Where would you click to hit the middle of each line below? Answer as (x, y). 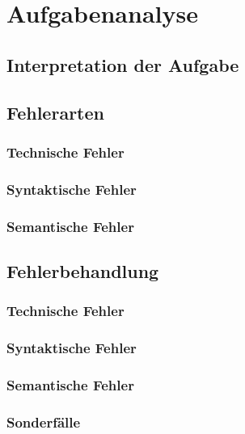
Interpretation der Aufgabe (123, 64)
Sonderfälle (44, 421)
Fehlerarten (55, 112)
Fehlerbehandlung (83, 270)
